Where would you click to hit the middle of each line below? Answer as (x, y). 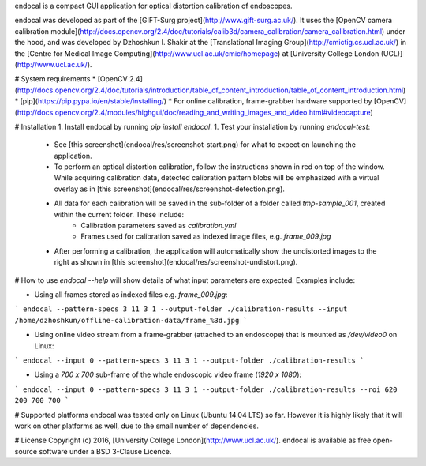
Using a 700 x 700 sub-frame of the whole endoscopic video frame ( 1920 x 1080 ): (168, 374)
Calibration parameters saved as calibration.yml (159, 226)
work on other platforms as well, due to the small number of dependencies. (137, 426)
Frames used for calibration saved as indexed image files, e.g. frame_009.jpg (206, 236)
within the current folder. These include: (119, 214)
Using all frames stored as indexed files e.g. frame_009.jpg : (131, 294)
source (26, 451)
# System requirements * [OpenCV (71, 79)
